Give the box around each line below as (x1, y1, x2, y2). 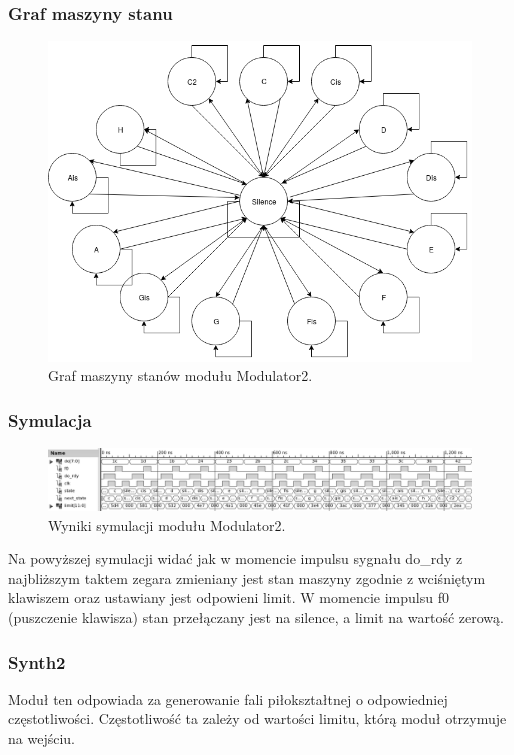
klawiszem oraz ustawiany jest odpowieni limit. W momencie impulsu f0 (8, 587, 449, 608)
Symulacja (8, 407, 92, 432)
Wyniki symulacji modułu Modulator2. (48, 514, 286, 535)
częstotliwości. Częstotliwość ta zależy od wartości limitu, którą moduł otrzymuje (8, 708, 507, 729)
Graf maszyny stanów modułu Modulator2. (48, 365, 313, 386)
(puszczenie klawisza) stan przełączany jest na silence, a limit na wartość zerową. (8, 607, 504, 628)
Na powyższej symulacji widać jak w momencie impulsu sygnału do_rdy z (8, 548, 463, 569)
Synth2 (8, 649, 66, 674)
